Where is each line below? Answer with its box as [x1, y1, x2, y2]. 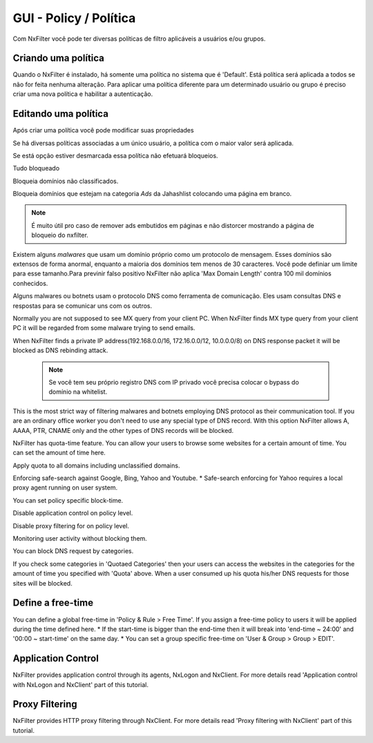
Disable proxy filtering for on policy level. [12, 521, 130, 530]
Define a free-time [12, 597, 93, 609]
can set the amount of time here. [12, 449, 106, 457]
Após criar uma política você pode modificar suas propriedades [12, 126, 194, 135]
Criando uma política [12, 52, 105, 64]
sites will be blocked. [12, 579, 73, 587]
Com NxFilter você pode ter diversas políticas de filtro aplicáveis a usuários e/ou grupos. [12, 35, 266, 43]
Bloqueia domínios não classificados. [12, 177, 119, 185]
